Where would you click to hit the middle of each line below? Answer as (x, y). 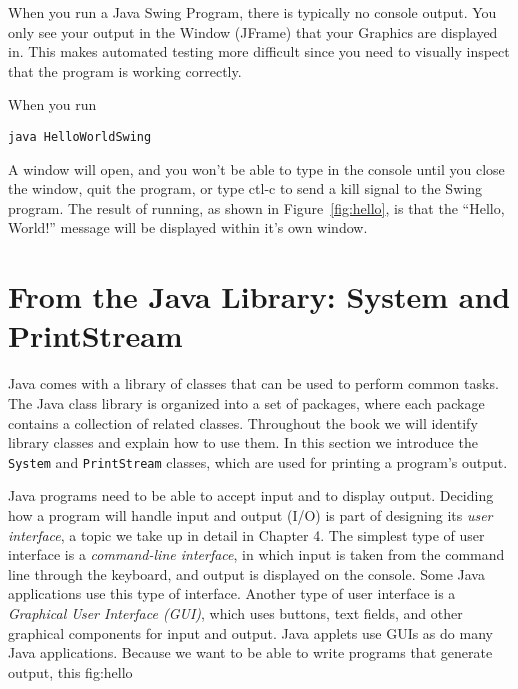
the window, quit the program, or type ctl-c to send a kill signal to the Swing (245, 188)
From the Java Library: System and (259, 296)
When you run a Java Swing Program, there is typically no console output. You (252, 12)
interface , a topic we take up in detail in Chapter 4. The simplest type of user (246, 534)
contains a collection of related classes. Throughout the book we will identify (243, 422)
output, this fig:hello (70, 671)
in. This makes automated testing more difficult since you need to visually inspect (259, 51)
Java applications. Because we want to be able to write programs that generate (250, 652)
